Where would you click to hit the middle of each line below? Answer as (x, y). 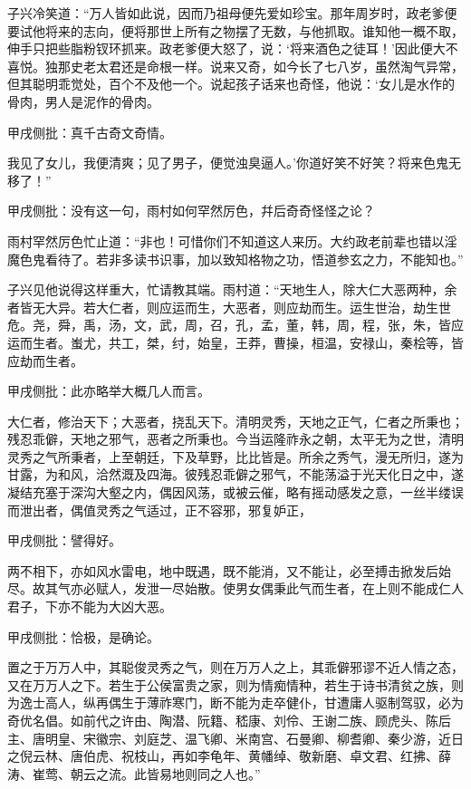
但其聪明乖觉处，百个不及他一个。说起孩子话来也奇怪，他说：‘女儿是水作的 (231, 84)
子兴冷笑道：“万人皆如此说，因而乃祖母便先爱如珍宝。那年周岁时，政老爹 (226, 13)
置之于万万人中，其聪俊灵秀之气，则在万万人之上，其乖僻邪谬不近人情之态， (235, 667)
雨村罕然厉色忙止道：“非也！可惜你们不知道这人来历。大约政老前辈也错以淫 (232, 241)
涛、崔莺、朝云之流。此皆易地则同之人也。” (134, 773)
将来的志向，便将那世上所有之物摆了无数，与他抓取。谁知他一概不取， (254, 30)
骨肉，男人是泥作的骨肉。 (83, 101)
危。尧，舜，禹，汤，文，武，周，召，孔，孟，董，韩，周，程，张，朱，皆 (229, 325)
